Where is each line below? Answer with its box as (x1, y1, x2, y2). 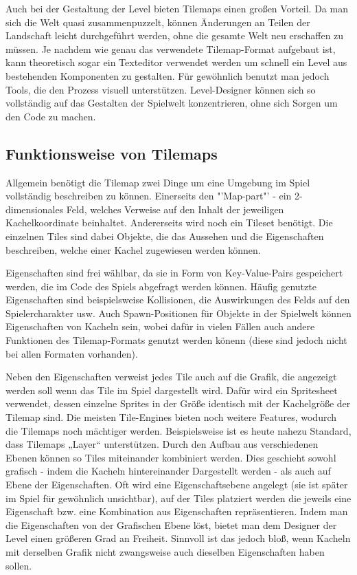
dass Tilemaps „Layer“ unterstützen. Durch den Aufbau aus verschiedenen (5, 437, 319, 451)
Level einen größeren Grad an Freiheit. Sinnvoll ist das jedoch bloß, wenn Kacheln (5, 531, 351, 545)
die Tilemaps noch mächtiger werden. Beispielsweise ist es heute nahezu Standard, (5, 423, 352, 437)
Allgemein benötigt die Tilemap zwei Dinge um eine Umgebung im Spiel (5, 175, 310, 189)
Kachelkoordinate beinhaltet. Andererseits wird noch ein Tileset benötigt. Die (5, 215, 333, 230)
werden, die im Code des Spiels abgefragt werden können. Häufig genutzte (5, 279, 316, 293)
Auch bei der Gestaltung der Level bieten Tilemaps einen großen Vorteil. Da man (5, 1, 348, 15)
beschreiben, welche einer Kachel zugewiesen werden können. (5, 242, 261, 257)
